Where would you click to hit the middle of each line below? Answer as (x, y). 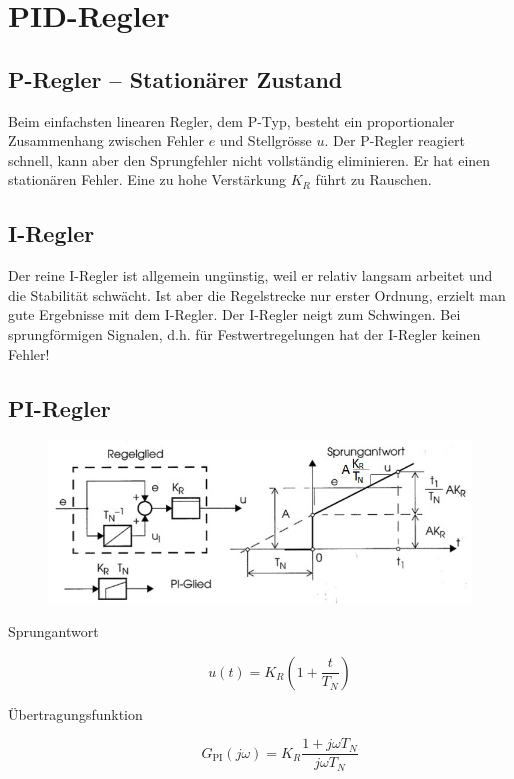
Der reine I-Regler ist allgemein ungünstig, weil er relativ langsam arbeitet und (250, 275)
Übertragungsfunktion (75, 713)
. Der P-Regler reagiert (394, 140)
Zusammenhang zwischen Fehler (106, 140)
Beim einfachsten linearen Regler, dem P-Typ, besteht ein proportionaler (231, 120)
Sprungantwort (53, 630)
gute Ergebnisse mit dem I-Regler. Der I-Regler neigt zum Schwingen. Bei (234, 314)
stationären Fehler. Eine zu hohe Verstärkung (147, 179)
